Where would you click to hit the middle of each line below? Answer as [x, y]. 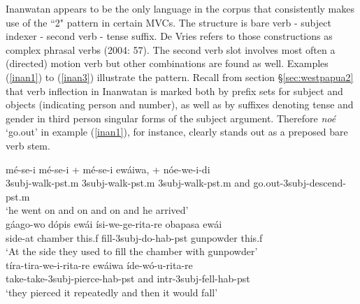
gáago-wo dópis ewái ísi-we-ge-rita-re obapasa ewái [114, 223]
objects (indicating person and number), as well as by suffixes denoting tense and [180, 104]
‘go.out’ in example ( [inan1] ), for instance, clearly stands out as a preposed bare [177, 132]
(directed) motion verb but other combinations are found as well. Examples [167, 63]
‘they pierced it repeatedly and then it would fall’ [112, 292]
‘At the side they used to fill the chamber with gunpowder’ [132, 251]
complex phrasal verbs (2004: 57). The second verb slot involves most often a [171, 49]
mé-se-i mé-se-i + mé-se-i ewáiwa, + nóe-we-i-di [108, 169]
